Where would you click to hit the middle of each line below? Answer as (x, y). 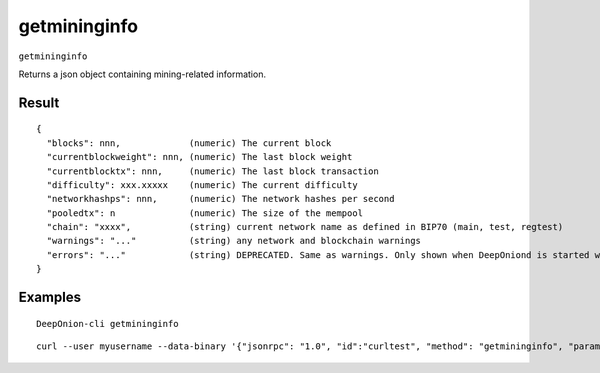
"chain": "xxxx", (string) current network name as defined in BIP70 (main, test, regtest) (305, 227)
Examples (50, 297)
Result (39, 102)
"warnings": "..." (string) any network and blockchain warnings (234, 241)
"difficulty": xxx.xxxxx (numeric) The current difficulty (202, 184)
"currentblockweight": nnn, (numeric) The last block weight (199, 157)
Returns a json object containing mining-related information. (142, 74)
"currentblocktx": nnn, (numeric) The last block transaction (212, 171)
